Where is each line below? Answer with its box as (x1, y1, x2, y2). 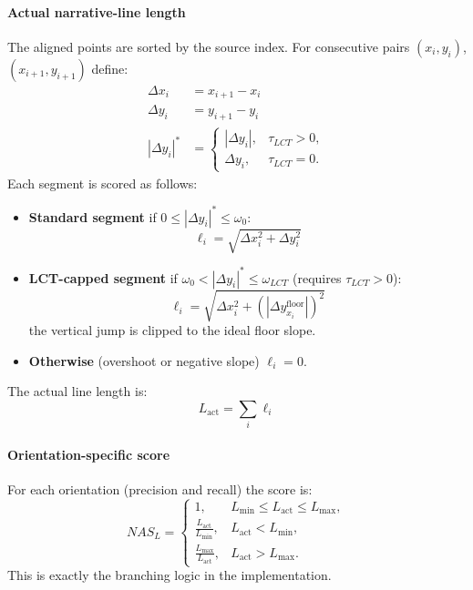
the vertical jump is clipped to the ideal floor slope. (28, 320, 316, 340)
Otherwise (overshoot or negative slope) (28, 351, 260, 370)
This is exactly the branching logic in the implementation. (7, 565, 332, 585)
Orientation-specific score (7, 444, 170, 463)
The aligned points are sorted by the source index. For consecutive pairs (7, 36, 410, 56)
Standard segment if (28, 207, 157, 226)
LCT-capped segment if (28, 268, 178, 287)
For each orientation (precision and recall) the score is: (7, 480, 313, 499)
